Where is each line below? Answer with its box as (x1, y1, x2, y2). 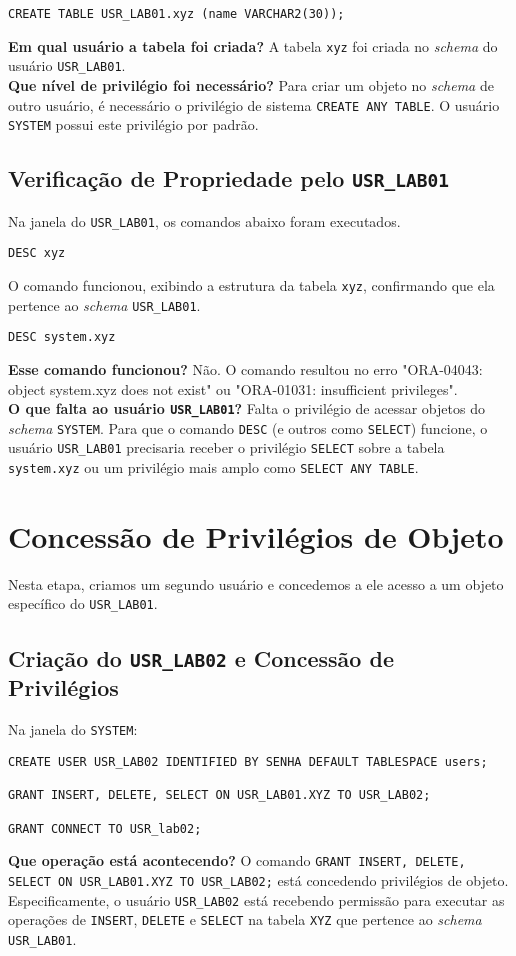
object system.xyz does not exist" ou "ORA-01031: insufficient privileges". (8, 378, 458, 399)
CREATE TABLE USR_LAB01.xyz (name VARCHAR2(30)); (8, 7, 345, 21)
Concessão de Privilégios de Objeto (8, 515, 504, 556)
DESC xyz (8, 246, 66, 261)
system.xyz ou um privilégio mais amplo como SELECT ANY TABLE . (8, 457, 419, 478)
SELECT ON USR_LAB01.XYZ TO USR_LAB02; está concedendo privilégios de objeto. (8, 869, 509, 890)
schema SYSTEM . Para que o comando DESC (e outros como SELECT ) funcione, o (8, 417, 488, 438)
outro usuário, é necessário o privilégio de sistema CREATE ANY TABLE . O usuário (8, 94, 500, 115)
